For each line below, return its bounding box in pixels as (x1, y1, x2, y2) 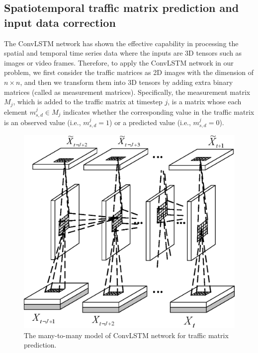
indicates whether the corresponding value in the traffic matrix (63, 106, 255, 117)
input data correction (4, 14, 116, 30)
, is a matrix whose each (168, 96, 242, 107)
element (4, 106, 28, 117)
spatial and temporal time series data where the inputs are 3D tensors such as (4, 48, 242, 58)
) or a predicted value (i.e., (109, 117, 191, 128)
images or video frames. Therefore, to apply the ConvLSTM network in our (4, 57, 234, 68)
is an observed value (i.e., (4, 117, 81, 128)
